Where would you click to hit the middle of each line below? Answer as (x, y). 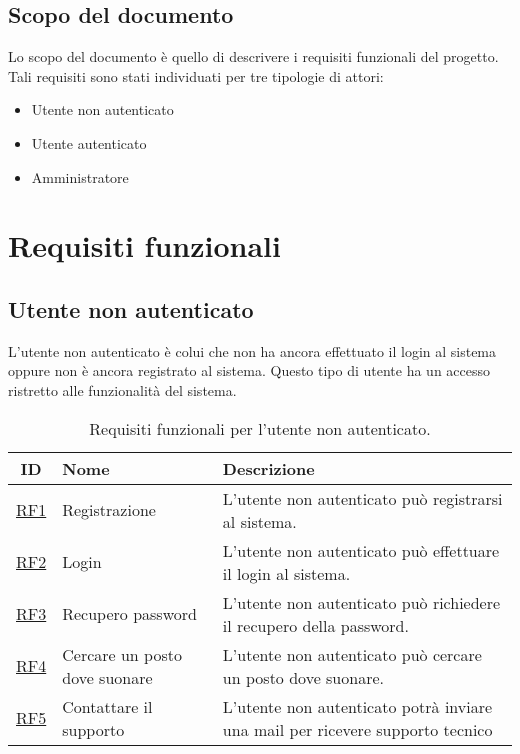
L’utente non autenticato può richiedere (361, 602)
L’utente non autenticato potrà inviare (357, 706)
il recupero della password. (315, 625)
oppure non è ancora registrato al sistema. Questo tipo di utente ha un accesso (249, 370)
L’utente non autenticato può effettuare (361, 550)
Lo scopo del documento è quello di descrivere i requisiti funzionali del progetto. (253, 56)
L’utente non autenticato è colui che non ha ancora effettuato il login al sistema (252, 350)
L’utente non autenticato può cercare (352, 654)
